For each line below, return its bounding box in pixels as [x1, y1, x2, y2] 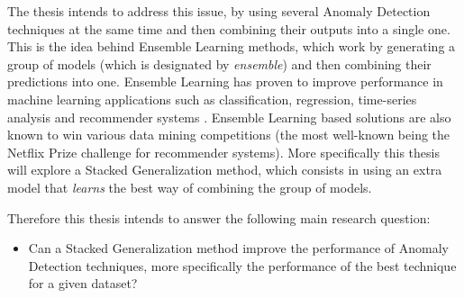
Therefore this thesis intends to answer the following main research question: [7, 208, 431, 227]
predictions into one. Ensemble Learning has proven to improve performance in [7, 72, 443, 91]
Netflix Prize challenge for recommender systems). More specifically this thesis [7, 142, 440, 161]
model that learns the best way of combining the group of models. [7, 177, 372, 196]
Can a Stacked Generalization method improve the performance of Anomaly [28, 239, 449, 257]
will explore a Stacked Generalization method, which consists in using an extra [7, 160, 442, 179]
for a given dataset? [28, 274, 138, 293]
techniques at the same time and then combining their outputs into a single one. [7, 19, 450, 38]
